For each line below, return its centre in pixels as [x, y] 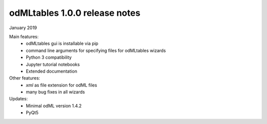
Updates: [19, 99]
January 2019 [23, 28]
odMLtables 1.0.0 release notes [75, 13]
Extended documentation [52, 71]
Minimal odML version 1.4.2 [54, 106]
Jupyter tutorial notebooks [53, 64]
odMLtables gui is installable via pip [62, 43]
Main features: [24, 37]
